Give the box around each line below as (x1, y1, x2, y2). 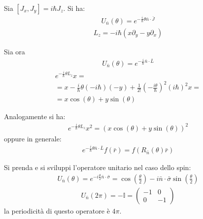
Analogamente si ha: (4, 111, 66, 122)
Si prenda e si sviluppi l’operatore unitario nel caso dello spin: (4, 162, 191, 173)
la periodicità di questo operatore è (4, 205, 110, 216)
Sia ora (4, 46, 25, 56)
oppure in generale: (4, 133, 62, 143)
